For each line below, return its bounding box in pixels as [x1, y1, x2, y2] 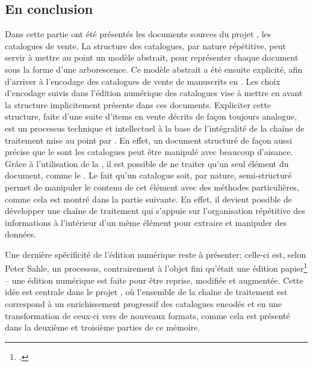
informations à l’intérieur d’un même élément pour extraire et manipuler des [5, 216, 287, 228]
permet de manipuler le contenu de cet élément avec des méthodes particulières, [5, 180, 299, 193]
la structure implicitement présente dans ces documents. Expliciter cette [5, 98, 271, 111]
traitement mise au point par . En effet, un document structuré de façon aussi [5, 133, 293, 146]
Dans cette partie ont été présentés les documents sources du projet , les [5, 28, 271, 40]
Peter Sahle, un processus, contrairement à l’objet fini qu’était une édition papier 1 [5, 260, 308, 275]
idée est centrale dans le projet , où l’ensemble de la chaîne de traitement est [5, 285, 288, 298]
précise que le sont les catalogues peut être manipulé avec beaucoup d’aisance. [5, 145, 293, 158]
